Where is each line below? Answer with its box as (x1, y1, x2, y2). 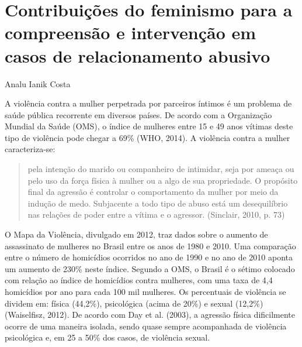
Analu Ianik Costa (5, 77, 71, 90)
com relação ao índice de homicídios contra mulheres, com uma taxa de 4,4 (5, 274, 273, 286)
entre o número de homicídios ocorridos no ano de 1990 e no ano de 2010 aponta (5, 251, 293, 263)
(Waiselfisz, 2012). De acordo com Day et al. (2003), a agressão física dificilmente (5, 308, 296, 321)
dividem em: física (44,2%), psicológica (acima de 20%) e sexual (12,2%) (5, 297, 263, 309)
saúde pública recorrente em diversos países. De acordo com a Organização (5, 108, 272, 121)
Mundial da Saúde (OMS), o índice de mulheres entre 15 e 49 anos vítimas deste (5, 120, 293, 132)
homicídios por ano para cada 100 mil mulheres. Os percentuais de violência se (5, 286, 286, 297)
